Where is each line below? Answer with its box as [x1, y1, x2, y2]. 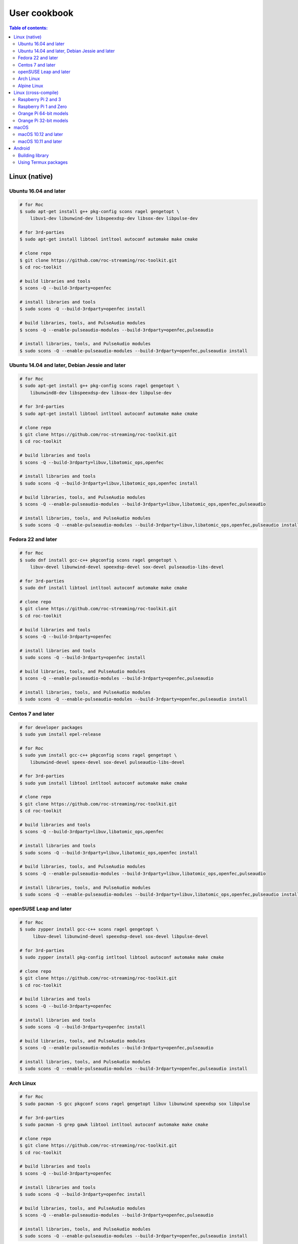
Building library [18, 152, 49, 158]
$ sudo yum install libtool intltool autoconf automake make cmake [19, 780, 188, 786]
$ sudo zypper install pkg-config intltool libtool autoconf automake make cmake [19, 954, 224, 960]
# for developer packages [19, 725, 83, 730]
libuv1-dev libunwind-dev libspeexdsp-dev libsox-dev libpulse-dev [30, 215, 198, 221]
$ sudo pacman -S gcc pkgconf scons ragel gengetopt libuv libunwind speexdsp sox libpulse [19, 1101, 250, 1107]
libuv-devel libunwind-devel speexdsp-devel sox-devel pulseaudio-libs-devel [30, 564, 224, 570]
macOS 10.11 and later [18, 138, 62, 144]
